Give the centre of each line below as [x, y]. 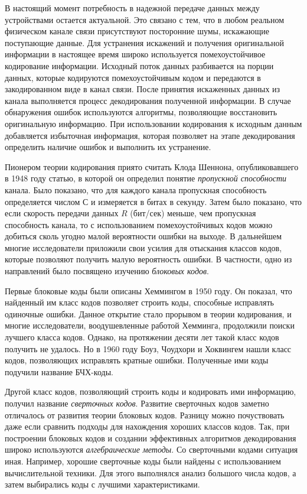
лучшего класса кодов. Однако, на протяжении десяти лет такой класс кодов [142, 337]
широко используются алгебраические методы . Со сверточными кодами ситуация [151, 449]
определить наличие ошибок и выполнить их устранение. [108, 147]
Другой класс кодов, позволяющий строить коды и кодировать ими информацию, [151, 391]
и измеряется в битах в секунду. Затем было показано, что [197, 201]
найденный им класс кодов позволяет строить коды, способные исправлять [139, 302]
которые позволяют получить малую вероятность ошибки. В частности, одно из [148, 259]
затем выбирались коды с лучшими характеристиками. [102, 484]
